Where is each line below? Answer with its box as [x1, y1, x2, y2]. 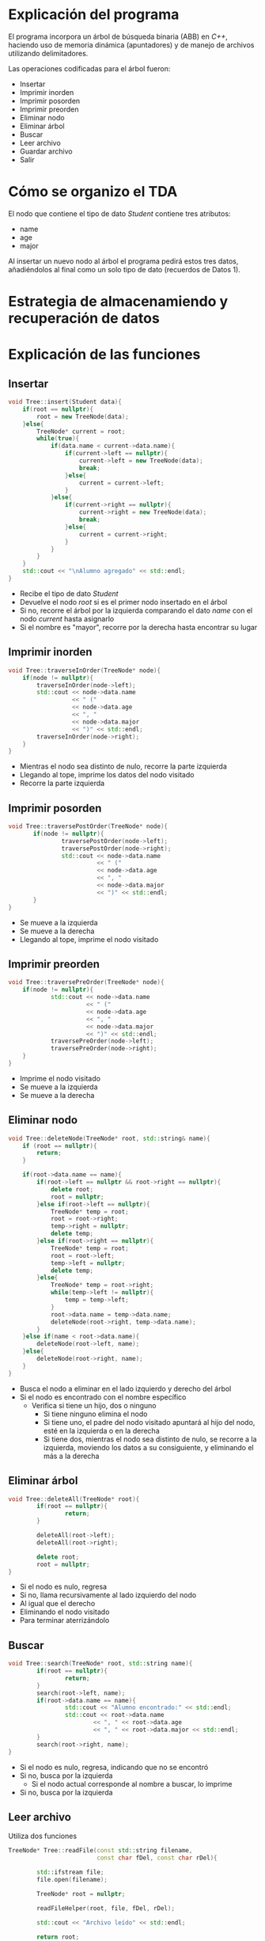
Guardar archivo [19, 146, 73, 156]
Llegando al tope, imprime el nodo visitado [19, 934, 159, 944]
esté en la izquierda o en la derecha [43, 1426, 160, 1435]
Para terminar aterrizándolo [19, 1616, 110, 1625]
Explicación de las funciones [8, 346, 201, 363]
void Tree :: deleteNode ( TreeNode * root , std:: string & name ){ [8, 1134, 211, 1142]
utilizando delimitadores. [8, 48, 89, 58]
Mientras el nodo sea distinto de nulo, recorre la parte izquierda [19, 762, 228, 771]
